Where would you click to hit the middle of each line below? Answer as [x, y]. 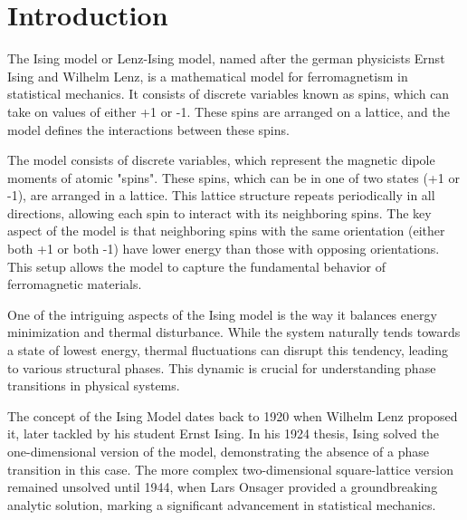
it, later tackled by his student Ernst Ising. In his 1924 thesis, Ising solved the [223, 433]
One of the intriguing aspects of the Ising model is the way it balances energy [222, 314]
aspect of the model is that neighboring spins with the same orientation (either [226, 231]
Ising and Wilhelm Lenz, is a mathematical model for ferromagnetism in [208, 76]
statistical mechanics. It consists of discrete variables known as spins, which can [229, 94]
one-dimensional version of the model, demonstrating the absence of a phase [218, 451]
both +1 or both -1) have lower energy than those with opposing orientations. [224, 249]
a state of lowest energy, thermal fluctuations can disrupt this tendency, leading [228, 350]
